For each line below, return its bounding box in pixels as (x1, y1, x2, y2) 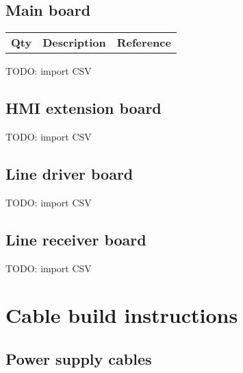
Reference (116, 34, 171, 51)
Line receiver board (5, 228, 146, 250)
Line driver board (5, 163, 133, 184)
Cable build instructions (5, 301, 238, 329)
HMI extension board (5, 97, 162, 119)
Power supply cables (5, 348, 152, 369)
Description (42, 34, 106, 51)
